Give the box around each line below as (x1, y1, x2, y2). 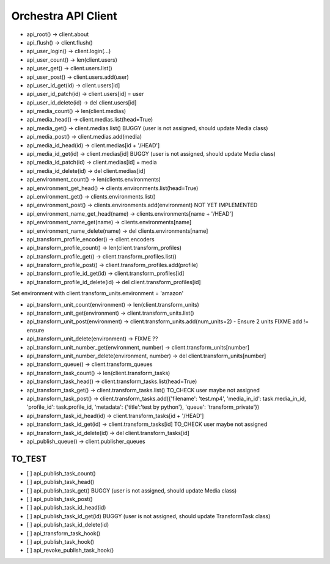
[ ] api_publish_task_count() (26, 469, 96, 477)
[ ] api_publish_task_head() (26, 478, 95, 486)
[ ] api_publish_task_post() (26, 495, 93, 502)
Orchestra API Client (11, 9, 117, 23)
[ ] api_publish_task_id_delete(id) (26, 521, 109, 529)
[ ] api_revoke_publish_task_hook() (26, 547, 114, 554)
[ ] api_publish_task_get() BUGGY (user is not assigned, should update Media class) (26, 486, 237, 494)
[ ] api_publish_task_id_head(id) (26, 504, 106, 511)
